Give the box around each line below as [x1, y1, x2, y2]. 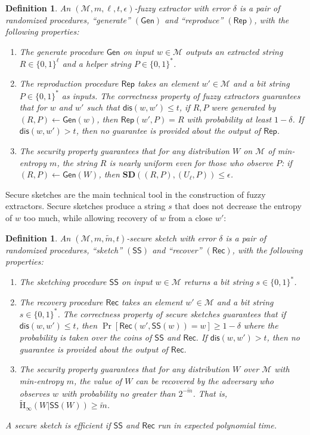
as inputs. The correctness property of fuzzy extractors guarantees [61, 89, 300, 102]
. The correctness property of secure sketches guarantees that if [57, 307, 286, 320]
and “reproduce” [165, 13, 224, 26]
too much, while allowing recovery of [23, 211, 157, 223]
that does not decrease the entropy [175, 200, 302, 212]
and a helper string [62, 57, 131, 69]
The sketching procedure [19, 275, 107, 288]
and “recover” [152, 243, 202, 256]
